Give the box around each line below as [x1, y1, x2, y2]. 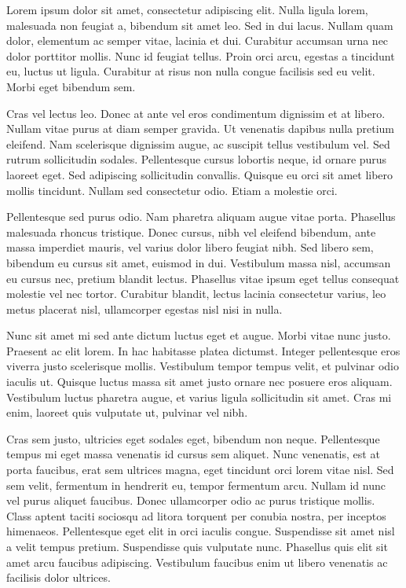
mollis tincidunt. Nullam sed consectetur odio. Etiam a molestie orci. [6, 182, 338, 198]
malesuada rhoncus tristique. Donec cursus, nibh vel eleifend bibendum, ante [6, 223, 376, 240]
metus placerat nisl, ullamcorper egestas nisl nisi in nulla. [6, 300, 283, 317]
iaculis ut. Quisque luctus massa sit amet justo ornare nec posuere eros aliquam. [6, 373, 393, 390]
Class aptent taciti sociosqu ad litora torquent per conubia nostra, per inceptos [6, 507, 386, 524]
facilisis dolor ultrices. [6, 569, 111, 586]
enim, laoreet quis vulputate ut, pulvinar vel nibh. [6, 404, 248, 421]
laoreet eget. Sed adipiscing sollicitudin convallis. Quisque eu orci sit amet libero [6, 166, 393, 182]
